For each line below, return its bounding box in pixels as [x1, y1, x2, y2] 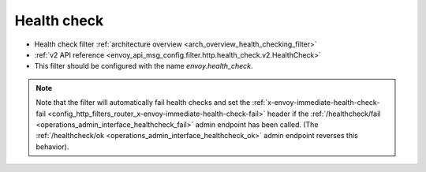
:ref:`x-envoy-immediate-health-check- [252, 98, 380, 107]
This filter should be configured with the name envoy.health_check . [34, 62, 253, 71]
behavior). [35, 142, 69, 151]
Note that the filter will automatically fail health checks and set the [35, 98, 251, 107]
